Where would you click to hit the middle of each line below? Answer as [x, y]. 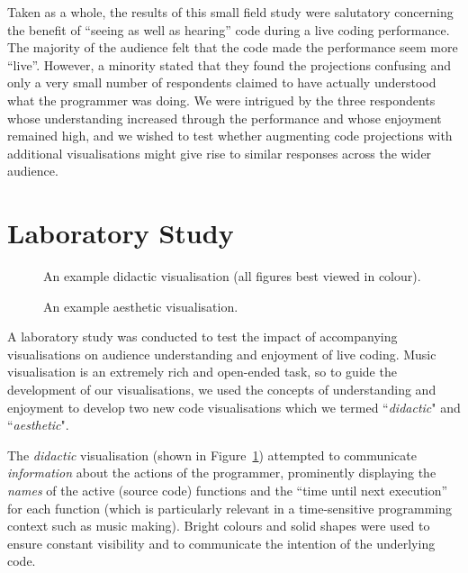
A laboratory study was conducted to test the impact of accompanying [202, 337]
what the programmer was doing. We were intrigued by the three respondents [221, 100]
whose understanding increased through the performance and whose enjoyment [225, 118]
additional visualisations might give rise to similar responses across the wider [220, 153]
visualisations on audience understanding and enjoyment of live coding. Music [222, 354]
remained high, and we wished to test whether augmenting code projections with [230, 136]
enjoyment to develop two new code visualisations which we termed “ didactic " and [234, 407]
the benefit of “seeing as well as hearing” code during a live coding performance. [229, 29]
